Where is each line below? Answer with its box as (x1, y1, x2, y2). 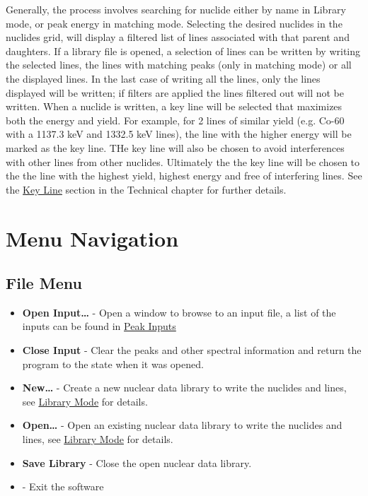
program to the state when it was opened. (22, 356, 204, 371)
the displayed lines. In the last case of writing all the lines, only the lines (6, 71, 321, 85)
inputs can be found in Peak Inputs (22, 319, 176, 333)
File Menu (6, 272, 82, 294)
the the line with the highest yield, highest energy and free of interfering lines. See (6, 168, 362, 183)
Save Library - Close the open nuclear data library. (22, 455, 252, 470)
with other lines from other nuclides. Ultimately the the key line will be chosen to (6, 154, 360, 169)
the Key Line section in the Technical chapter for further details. (6, 182, 287, 196)
